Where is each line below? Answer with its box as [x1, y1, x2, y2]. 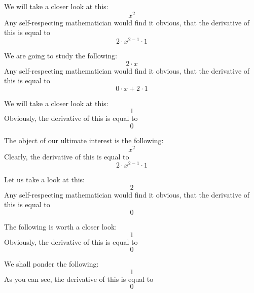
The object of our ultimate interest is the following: [4, 135, 164, 145]
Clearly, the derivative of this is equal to [4, 151, 129, 161]
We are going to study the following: [4, 50, 117, 60]
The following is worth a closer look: [4, 221, 117, 232]
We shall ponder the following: [4, 258, 99, 269]
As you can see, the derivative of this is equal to [4, 273, 154, 284]
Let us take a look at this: [4, 174, 85, 185]
